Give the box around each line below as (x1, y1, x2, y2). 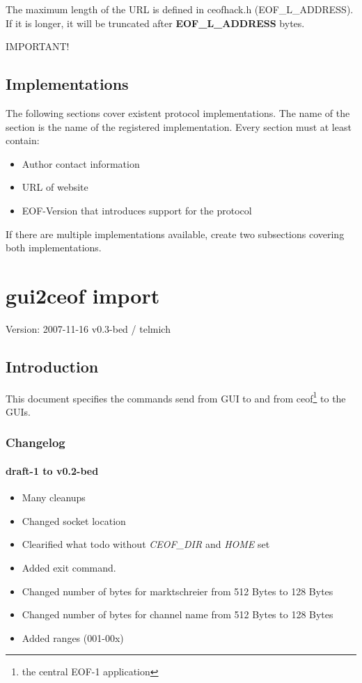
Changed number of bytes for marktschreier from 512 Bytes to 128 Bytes (22, 583, 333, 598)
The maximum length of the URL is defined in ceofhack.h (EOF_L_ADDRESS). (6, 2, 354, 16)
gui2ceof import (6, 281, 160, 309)
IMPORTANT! (6, 39, 70, 54)
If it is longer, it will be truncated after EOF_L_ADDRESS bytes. (6, 15, 305, 30)
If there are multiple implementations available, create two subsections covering (6, 226, 345, 241)
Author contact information (22, 156, 140, 171)
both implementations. (6, 240, 102, 255)
